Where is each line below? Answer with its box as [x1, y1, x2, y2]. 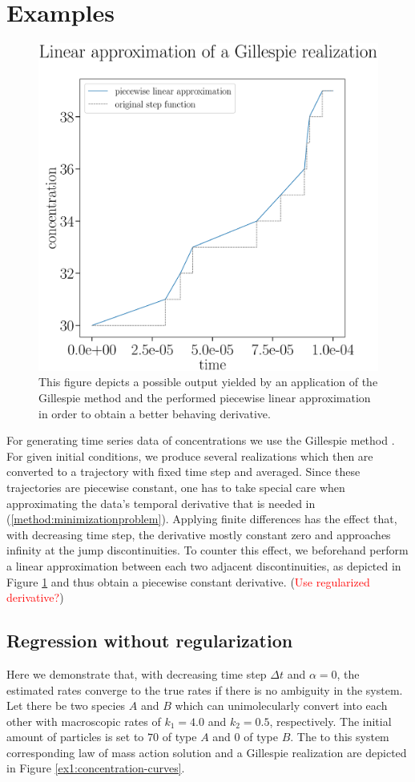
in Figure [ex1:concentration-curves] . [6, 760, 185, 776]
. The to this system [290, 728, 389, 745]
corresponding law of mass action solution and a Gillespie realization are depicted [6, 744, 407, 760]
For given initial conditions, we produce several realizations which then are [6, 447, 373, 464]
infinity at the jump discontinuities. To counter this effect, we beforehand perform [6, 542, 409, 558]
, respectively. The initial [269, 712, 392, 729]
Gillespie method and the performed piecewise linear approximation [38, 389, 371, 405]
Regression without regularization [6, 628, 293, 653]
